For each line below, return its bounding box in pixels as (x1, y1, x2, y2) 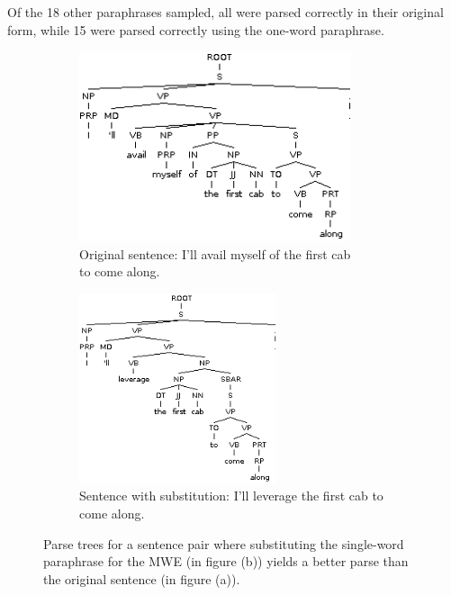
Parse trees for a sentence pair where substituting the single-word (43, 534, 404, 553)
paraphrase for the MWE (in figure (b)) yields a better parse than (43, 552, 409, 571)
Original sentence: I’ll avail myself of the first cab (79, 244, 351, 263)
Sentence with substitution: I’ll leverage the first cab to (79, 486, 383, 505)
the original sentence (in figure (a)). (43, 569, 240, 588)
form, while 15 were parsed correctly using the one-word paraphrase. (7, 20, 384, 39)
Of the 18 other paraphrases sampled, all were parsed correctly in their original (7, 3, 444, 21)
